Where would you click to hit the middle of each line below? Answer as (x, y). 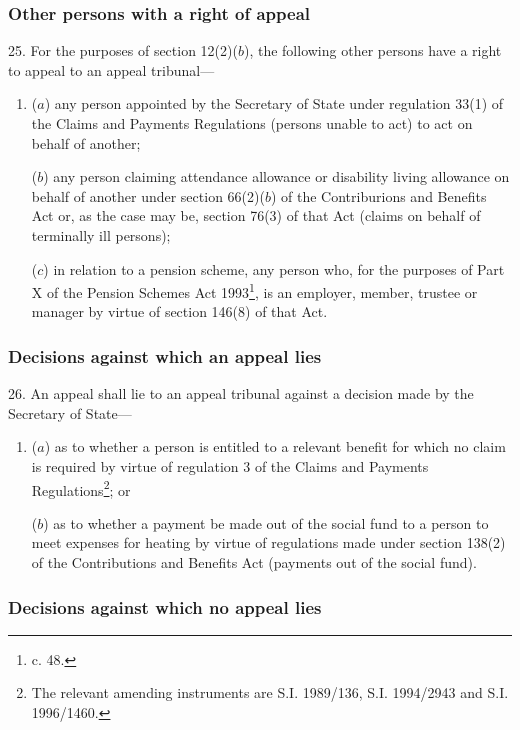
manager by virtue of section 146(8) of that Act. (179, 311)
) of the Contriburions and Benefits (378, 195)
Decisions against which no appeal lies (165, 606)
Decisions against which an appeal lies (165, 355)
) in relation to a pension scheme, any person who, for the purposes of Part (274, 268)
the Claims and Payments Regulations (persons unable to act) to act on (252, 123)
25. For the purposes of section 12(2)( (123, 50)
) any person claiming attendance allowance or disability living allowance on (276, 176)
